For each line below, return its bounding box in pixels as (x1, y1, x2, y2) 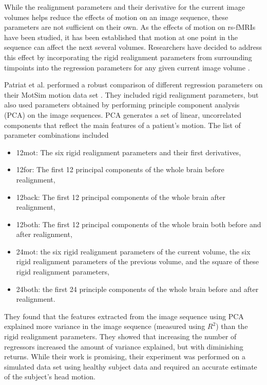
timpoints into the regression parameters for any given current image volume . (4, 62, 250, 72)
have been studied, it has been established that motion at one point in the (4, 31, 238, 42)
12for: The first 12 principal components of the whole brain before (16, 164, 224, 175)
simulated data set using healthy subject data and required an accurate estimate (4, 361, 257, 372)
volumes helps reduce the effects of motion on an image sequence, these (4, 11, 228, 22)
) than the (216, 321, 248, 332)
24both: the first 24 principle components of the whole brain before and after (16, 283, 259, 294)
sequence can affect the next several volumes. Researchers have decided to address (4, 42, 262, 52)
